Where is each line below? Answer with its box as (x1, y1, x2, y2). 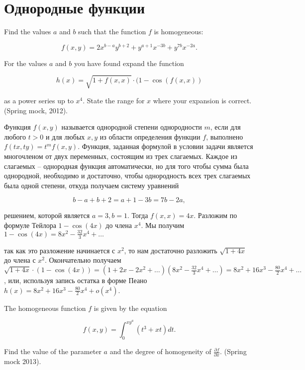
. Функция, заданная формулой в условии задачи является (78, 141, 253, 151)
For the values (4, 58, 47, 68)
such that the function (78, 26, 146, 37)
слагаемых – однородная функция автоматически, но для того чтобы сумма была (4, 160, 249, 171)
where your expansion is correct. (153, 95, 252, 105)
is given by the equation (94, 302, 167, 313)
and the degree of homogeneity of (109, 346, 211, 357)
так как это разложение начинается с (4, 245, 115, 255)
